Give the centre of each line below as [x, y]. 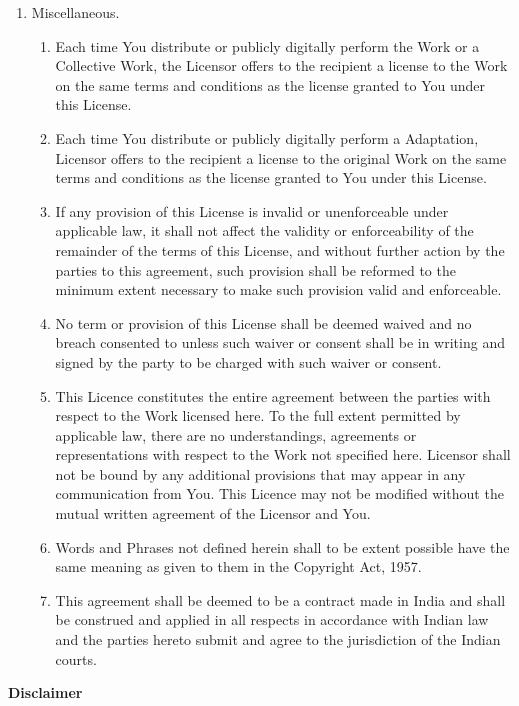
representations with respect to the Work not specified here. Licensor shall [283, 454]
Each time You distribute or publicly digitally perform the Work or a [267, 45]
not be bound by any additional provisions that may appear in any [260, 473]
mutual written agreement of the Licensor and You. [213, 513]
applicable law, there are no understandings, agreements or [236, 434]
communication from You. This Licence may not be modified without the [279, 493]
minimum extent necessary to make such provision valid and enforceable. [278, 289]
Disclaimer [45, 692]
